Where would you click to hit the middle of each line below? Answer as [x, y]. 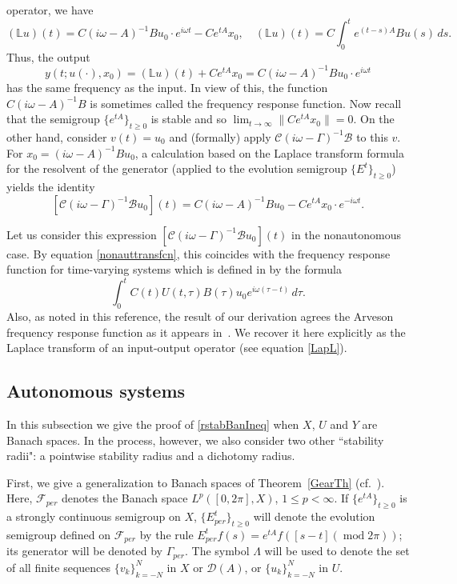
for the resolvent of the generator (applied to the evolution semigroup [177, 168]
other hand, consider [57, 136]
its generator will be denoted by [84, 551]
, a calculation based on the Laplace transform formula [269, 152]
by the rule [166, 534]
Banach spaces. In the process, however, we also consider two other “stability [195, 440]
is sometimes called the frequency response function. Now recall [246, 103]
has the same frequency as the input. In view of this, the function [167, 87]
